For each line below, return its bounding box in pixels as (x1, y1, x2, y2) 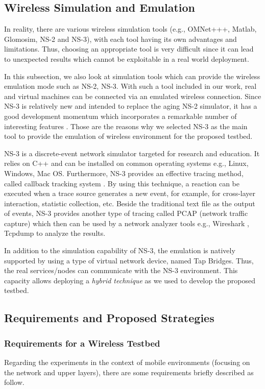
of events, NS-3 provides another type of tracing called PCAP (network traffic (4, 208, 248, 218)
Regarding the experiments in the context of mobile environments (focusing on (4, 357, 250, 368)
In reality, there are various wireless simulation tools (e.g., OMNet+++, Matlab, (4, 23, 257, 34)
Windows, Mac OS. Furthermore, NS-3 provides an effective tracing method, (4, 167, 244, 178)
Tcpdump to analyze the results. (4, 228, 106, 238)
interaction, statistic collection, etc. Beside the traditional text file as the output (4, 198, 255, 208)
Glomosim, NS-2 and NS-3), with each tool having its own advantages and (4, 33, 237, 44)
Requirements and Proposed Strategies (4, 310, 214, 326)
